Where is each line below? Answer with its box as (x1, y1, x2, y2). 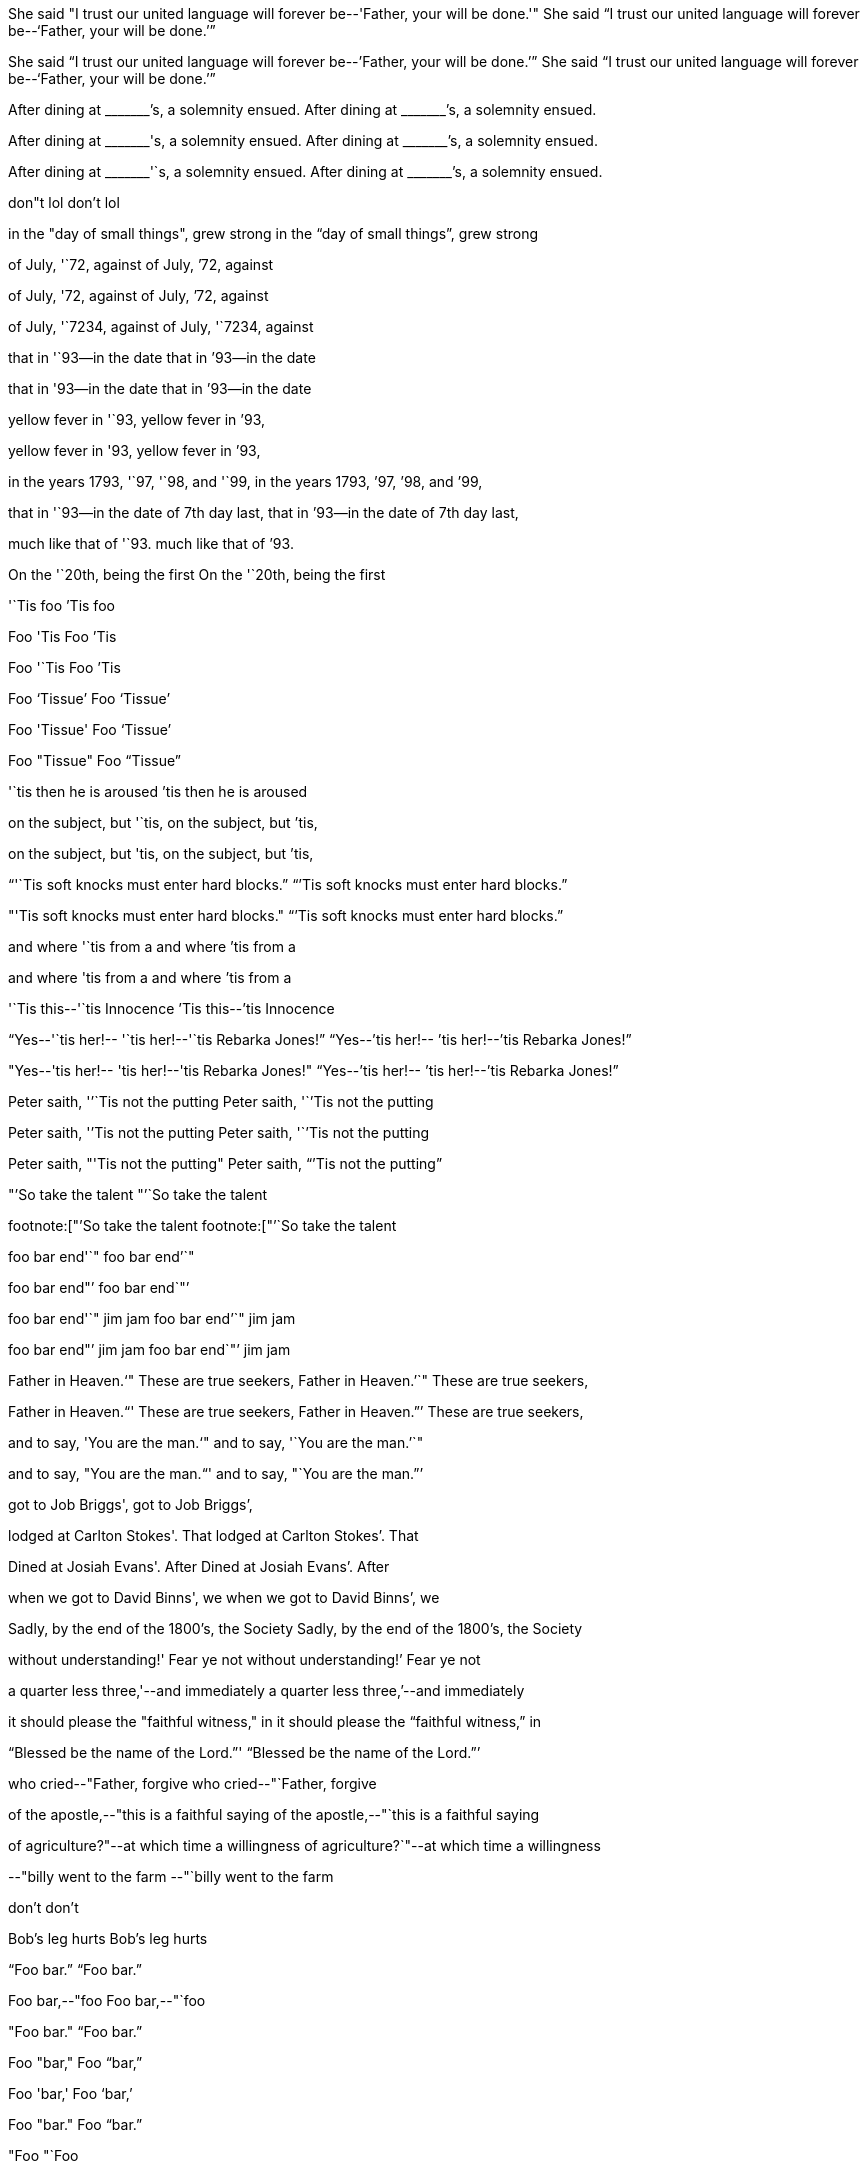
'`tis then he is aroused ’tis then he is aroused (8, 783, 308, 800)
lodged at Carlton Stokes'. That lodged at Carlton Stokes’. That (8, 1527, 419, 1544)
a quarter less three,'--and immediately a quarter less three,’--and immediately (8, 1682, 525, 1699)
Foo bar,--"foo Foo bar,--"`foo (8, 1992, 206, 2009)
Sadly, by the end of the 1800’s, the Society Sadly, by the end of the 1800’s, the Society (8, 1620, 583, 1637)
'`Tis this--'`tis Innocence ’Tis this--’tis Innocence (8, 1000, 335, 1017)
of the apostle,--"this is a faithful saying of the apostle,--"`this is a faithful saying (8, 1806, 540, 1823)
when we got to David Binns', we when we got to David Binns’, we (8, 1589, 440, 1606)
